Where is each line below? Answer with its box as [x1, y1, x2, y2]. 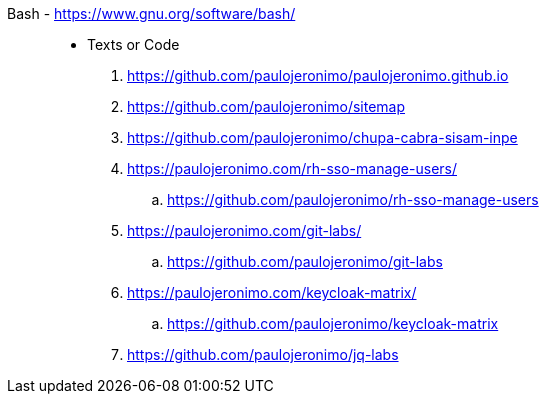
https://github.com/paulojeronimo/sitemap [127, 98, 406, 115]
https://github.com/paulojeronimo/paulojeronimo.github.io [127, 67, 509, 84]
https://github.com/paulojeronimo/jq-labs [127, 346, 399, 363]
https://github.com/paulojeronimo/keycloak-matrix [167, 315, 499, 332]
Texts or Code [87, 36, 180, 53]
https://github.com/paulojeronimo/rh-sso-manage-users [167, 191, 539, 208]
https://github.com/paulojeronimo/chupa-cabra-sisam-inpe [127, 129, 518, 146]
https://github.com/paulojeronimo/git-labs [167, 253, 443, 270]
